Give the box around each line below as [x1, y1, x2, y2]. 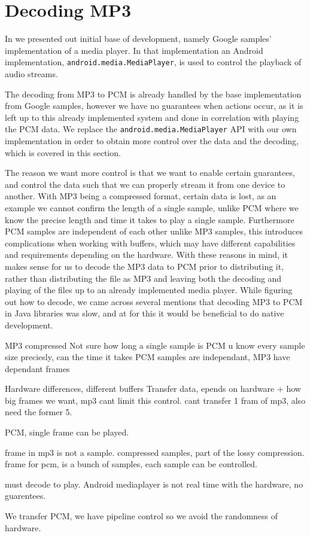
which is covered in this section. [5, 146, 121, 159]
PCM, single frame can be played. [5, 426, 129, 438]
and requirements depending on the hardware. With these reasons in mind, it [5, 248, 288, 261]
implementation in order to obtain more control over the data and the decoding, [5, 135, 299, 147]
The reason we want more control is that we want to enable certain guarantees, [5, 166, 295, 179]
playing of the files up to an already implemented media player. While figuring [5, 284, 293, 296]
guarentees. [5, 489, 46, 502]
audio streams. [5, 67, 58, 80]
